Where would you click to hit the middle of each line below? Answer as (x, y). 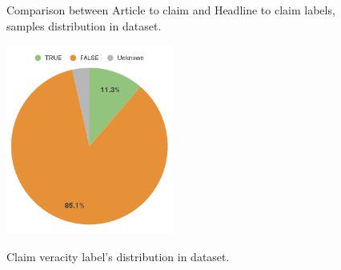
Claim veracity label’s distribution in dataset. (118, 256)
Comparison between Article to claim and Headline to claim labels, (171, 10)
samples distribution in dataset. (84, 25)
